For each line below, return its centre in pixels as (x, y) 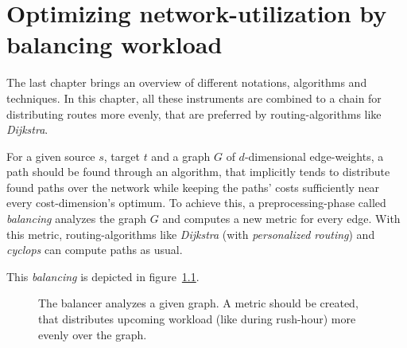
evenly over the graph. (93, 334)
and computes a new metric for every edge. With (281, 219)
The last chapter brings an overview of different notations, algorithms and (187, 82)
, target (122, 156)
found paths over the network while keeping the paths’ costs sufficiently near (193, 187)
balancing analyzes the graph (77, 219)
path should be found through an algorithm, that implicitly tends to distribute (198, 172)
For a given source (51, 156)
